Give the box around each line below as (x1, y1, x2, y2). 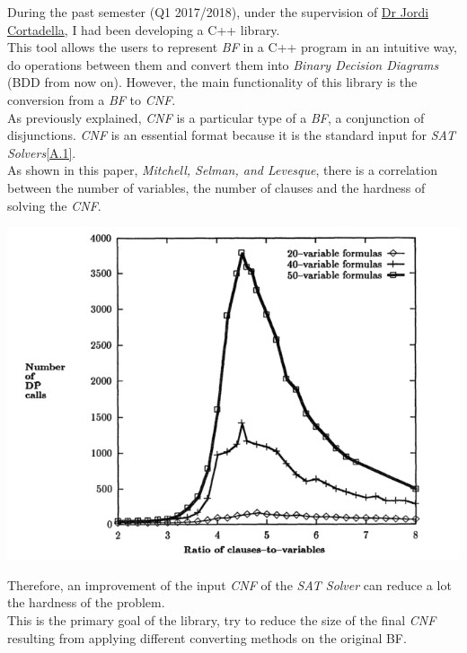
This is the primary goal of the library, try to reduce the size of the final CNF (7, 610, 436, 629)
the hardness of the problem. (7, 593, 165, 612)
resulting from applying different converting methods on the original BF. (7, 628, 407, 647)
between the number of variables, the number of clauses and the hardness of (7, 178, 426, 196)
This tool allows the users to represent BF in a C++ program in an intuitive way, (7, 38, 458, 57)
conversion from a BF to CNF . (7, 90, 176, 109)
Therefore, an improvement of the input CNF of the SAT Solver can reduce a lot (7, 575, 452, 594)
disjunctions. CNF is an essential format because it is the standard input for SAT (7, 126, 455, 144)
